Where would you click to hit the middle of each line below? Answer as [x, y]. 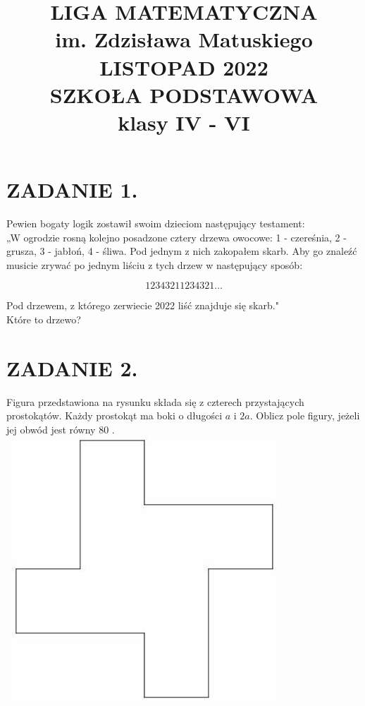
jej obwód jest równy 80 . [61, 429]
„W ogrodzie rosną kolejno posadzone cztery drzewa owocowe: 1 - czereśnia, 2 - [177, 237]
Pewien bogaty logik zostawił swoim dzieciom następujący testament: [156, 223]
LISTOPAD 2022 [184, 67]
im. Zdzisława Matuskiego [184, 39]
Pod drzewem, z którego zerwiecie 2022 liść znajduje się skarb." [143, 305]
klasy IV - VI [184, 122]
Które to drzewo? [44, 319]
